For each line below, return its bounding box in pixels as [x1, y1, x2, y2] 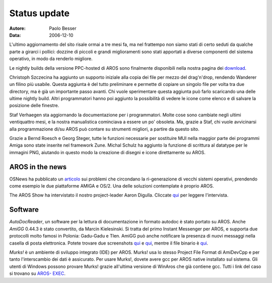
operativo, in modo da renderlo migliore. [9, 56, 93, 62]
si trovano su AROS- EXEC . [9, 270, 65, 276]
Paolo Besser [49, 25, 77, 31]
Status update [9, 8, 70, 19]
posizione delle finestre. [9, 103, 59, 109]
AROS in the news [9, 162, 67, 171]
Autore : [9, 25, 26, 31]
